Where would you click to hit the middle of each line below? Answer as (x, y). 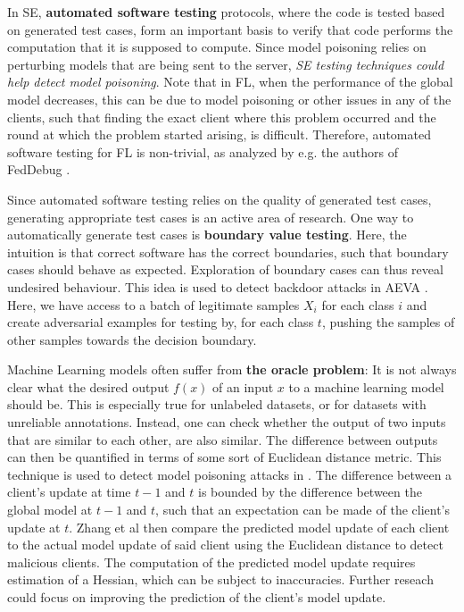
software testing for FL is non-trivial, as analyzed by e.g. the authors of (203, 151)
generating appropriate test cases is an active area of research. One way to (211, 217)
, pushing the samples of (388, 322)
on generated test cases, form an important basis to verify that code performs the (230, 29)
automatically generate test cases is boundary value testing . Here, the (207, 235)
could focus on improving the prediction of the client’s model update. (197, 597)
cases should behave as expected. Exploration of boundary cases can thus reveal (225, 269)
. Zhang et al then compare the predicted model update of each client (259, 527)
